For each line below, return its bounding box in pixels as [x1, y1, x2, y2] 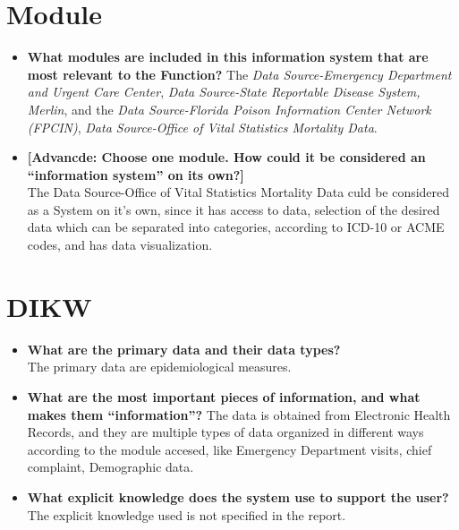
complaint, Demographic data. [27, 457, 194, 476]
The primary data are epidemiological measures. [27, 357, 292, 376]
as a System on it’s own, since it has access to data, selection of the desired [27, 200, 440, 218]
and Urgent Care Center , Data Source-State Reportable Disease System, [27, 82, 421, 101]
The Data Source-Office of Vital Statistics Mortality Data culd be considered [27, 183, 450, 201]
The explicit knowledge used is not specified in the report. [27, 505, 346, 524]
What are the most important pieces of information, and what [27, 387, 421, 406]
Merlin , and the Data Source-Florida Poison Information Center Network [27, 99, 431, 118]
